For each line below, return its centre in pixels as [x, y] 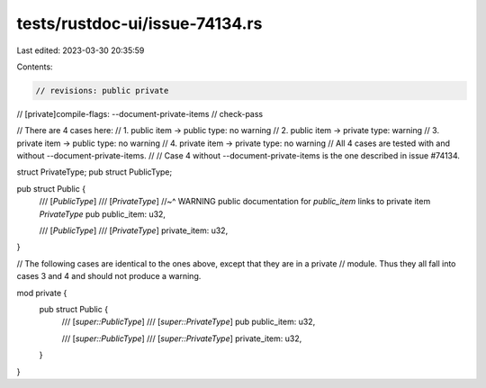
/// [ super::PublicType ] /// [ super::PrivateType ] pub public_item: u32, [189, 322]
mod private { [42, 293]
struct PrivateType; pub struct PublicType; [94, 172]
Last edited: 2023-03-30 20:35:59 [81, 50]
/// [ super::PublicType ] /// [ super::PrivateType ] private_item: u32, [182, 338]
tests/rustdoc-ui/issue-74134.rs [139, 23]
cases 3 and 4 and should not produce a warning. [109, 276]
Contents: [35, 67]
